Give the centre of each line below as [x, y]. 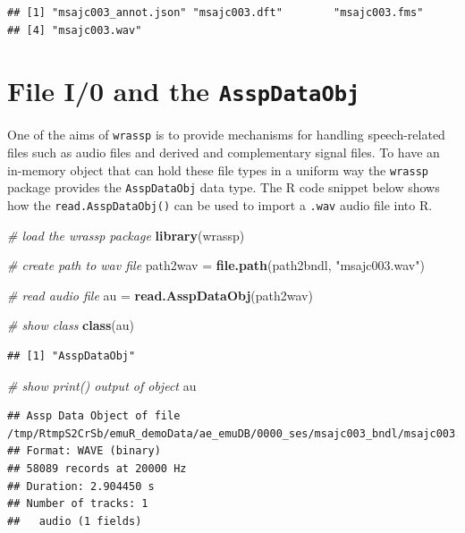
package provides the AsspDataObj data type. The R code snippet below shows [224, 187]
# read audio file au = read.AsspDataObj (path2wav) [160, 295]
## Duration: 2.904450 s [81, 486]
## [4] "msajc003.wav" [75, 30]
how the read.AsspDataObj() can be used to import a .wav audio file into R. [220, 205]
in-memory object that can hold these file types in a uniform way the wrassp [218, 169]
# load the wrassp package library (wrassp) [126, 235]
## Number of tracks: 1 [78, 504]
